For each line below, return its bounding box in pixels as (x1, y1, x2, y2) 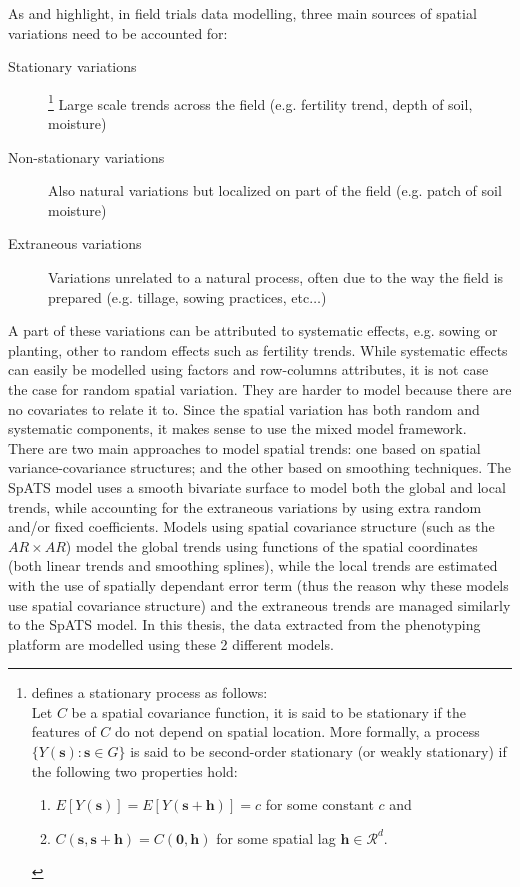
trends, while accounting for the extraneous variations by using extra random (8, 496, 482, 517)
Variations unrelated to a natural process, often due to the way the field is (48, 267, 504, 287)
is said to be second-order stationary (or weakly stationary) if (130, 741, 507, 762)
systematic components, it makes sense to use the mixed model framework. (8, 418, 467, 439)
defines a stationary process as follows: (31, 682, 268, 703)
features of (31, 721, 96, 742)
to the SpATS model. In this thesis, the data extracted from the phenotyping (8, 614, 481, 635)
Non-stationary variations (8, 146, 165, 167)
